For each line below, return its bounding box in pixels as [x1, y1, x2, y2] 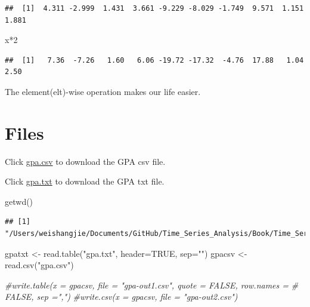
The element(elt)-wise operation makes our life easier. [5, 85, 201, 97]
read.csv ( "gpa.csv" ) [5, 259, 74, 271]
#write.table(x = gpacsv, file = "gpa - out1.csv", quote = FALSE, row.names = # [5, 278, 299, 291]
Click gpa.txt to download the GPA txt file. [5, 175, 165, 188]
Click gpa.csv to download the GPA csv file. [5, 155, 166, 167]
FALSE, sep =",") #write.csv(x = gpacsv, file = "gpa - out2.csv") [5, 290, 238, 303]
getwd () [5, 195, 33, 207]
